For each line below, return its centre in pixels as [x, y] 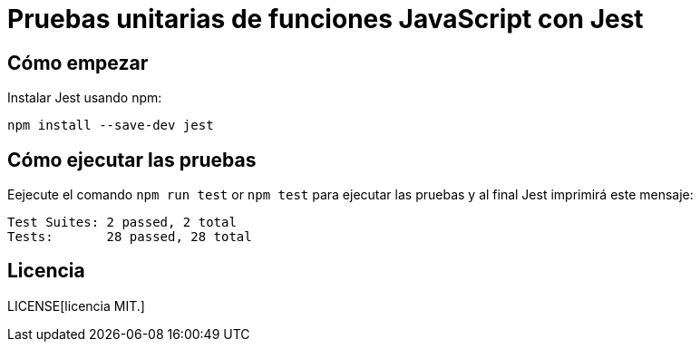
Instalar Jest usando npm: [85, 98]
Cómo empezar [78, 63]
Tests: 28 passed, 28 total [130, 237]
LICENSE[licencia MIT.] [76, 305]
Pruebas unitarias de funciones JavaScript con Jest [326, 19]
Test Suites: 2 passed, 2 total [122, 223]
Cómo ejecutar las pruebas [132, 160]
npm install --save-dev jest [111, 126]
